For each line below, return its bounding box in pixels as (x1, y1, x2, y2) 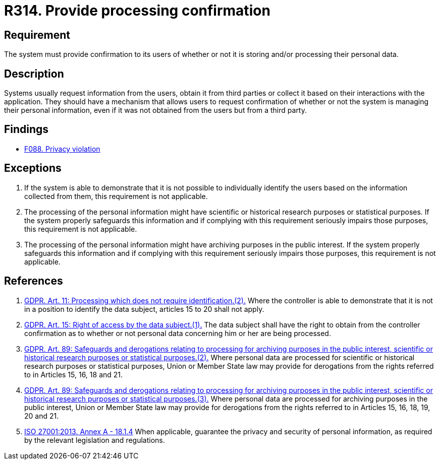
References (4, 275, 63, 288)
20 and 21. (24, 411, 59, 420)
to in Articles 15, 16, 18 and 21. (24, 370, 123, 379)
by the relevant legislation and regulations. (24, 435, 165, 444)
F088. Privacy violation (24, 144, 100, 153)
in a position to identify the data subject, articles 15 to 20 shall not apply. (24, 304, 264, 313)
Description (4, 67, 64, 80)
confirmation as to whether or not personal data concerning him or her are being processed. (24, 328, 331, 338)
